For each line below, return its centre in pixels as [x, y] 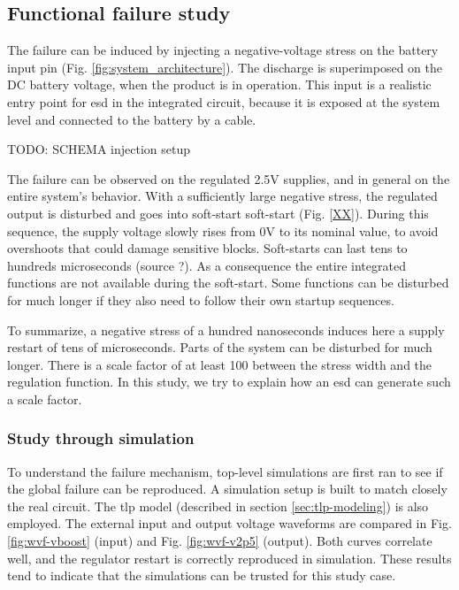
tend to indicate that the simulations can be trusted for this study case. [202, 575]
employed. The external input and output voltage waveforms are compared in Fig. [229, 523]
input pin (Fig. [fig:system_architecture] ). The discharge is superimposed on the [225, 67]
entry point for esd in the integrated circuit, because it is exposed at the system [224, 101]
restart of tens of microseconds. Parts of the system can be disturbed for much [220, 347]
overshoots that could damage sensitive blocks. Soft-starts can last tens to [207, 248]
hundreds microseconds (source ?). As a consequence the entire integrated [207, 265]
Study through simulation [101, 438]
